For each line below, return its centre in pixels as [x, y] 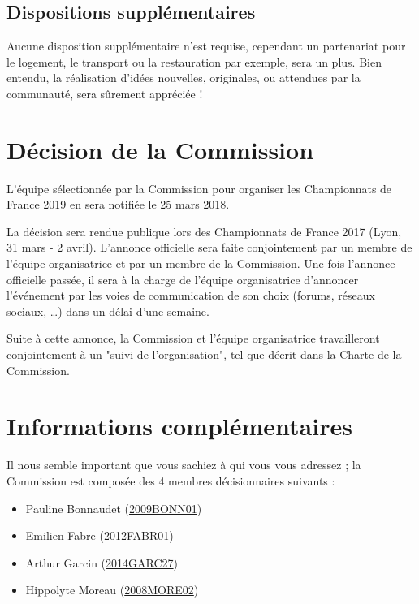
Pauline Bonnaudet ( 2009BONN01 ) [114, 508]
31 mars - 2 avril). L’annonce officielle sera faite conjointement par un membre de [209, 247]
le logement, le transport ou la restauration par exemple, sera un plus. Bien [194, 61]
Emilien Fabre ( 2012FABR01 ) [99, 535]
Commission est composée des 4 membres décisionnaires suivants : [171, 480]
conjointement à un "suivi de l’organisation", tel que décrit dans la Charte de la [204, 354]
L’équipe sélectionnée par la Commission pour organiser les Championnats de [199, 188]
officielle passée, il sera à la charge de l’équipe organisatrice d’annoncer [183, 279]
